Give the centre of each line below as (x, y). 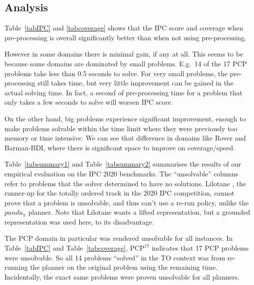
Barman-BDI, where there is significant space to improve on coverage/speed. (120, 147)
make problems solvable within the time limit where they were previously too (121, 128)
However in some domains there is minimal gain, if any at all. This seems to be (124, 54)
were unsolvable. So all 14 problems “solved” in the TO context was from (115, 257)
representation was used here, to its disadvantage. (79, 221)
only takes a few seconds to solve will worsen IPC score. (89, 102)
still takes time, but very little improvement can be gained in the (136, 83)
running (16, 267)
